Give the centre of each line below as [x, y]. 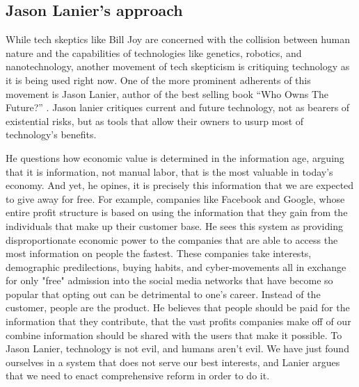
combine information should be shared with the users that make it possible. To [174, 335]
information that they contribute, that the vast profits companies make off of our [178, 321]
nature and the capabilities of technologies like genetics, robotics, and [154, 52]
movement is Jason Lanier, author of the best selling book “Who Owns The [167, 93]
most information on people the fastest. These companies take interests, [159, 253]
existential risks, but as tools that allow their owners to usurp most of [155, 121]
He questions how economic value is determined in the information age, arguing [175, 157]
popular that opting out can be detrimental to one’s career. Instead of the [163, 294]
